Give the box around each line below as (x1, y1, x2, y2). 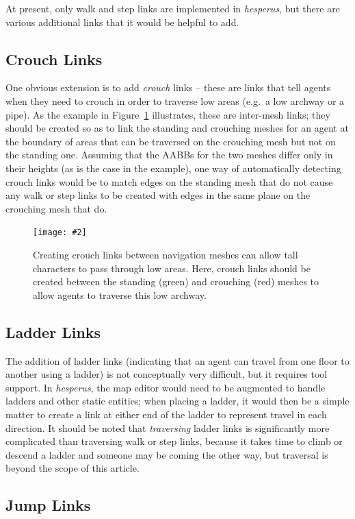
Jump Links (5, 494, 91, 516)
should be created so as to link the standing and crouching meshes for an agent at (5, 121, 349, 135)
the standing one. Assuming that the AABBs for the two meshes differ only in (5, 147, 333, 162)
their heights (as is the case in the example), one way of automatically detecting (5, 160, 341, 175)
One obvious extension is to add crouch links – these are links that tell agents (5, 80, 331, 95)
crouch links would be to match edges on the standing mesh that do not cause (5, 174, 333, 189)
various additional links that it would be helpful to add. (5, 14, 239, 29)
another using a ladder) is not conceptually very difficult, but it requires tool (5, 367, 328, 381)
